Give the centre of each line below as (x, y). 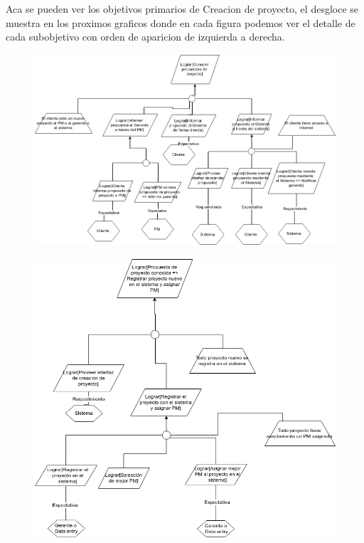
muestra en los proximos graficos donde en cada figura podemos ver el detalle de (181, 22)
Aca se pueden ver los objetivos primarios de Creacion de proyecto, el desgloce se (182, 9)
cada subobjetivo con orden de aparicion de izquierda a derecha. (145, 37)
